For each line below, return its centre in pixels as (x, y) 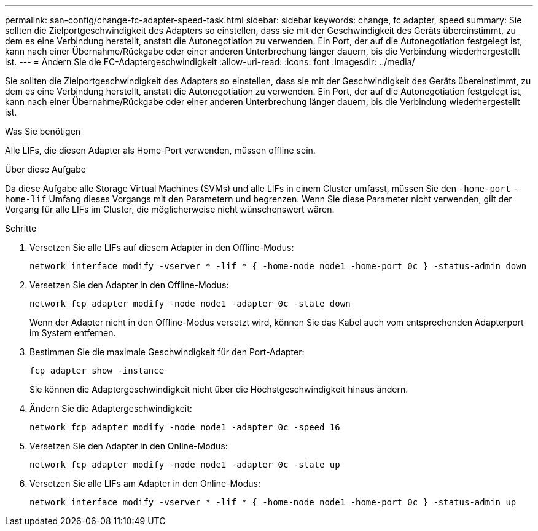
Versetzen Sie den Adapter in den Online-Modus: (129, 446)
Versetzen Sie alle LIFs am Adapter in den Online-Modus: (145, 483)
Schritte (21, 228)
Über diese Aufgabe (45, 169)
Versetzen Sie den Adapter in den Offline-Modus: (129, 285)
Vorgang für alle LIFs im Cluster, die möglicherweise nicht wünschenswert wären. (170, 209)
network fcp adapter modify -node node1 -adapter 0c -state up (185, 465)
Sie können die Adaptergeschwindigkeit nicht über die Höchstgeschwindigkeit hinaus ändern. (219, 389)
